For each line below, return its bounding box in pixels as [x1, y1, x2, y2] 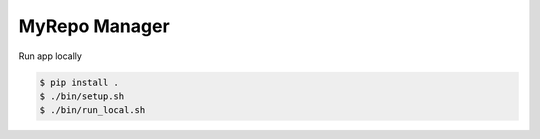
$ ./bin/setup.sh [39, 90, 125, 102]
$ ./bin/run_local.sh [39, 105, 146, 116]
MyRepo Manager [18, 15, 170, 37]
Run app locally [18, 50, 82, 62]
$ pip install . [39, 76, 120, 88]
